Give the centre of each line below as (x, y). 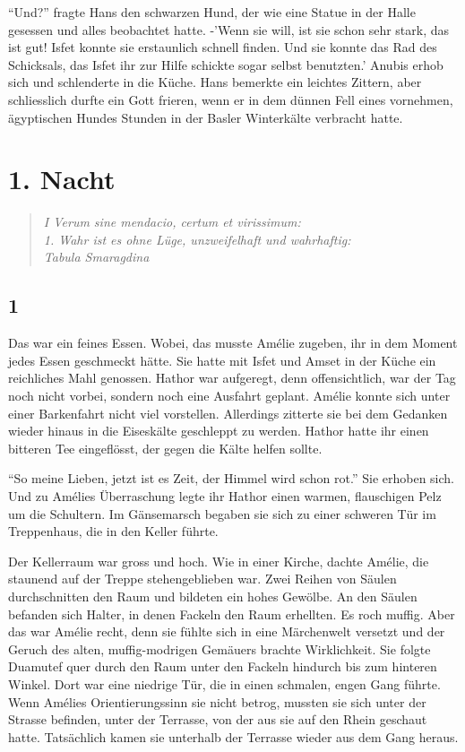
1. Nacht (62, 179)
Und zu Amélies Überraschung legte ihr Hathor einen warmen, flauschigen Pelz (225, 496)
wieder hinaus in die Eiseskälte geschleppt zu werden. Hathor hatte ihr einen (219, 431)
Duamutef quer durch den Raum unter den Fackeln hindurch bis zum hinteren (223, 666)
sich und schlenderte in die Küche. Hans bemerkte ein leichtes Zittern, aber (215, 82)
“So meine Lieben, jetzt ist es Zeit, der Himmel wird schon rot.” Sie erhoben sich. (231, 478)
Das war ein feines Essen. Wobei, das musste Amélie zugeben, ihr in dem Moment (233, 343)
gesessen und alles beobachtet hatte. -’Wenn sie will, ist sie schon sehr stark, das (229, 29)
